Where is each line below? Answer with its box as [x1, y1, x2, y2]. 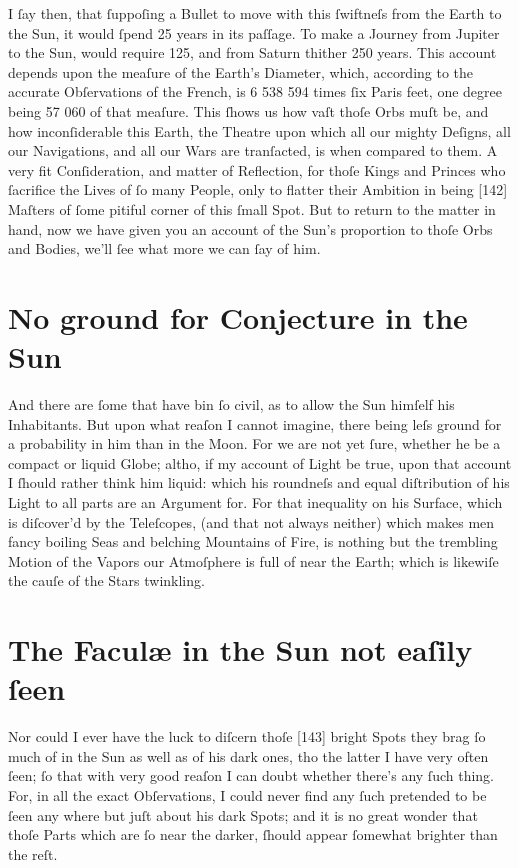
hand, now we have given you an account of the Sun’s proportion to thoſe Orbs [8, 218, 493, 239]
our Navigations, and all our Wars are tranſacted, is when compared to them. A [8, 140, 498, 161]
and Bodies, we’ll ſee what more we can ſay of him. [8, 238, 321, 259]
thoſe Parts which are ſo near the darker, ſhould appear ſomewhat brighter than [8, 824, 498, 845]
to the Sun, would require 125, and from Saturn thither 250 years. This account [8, 42, 497, 63]
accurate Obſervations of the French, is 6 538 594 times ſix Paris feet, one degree [8, 81, 502, 102]
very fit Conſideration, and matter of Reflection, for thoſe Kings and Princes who [8, 159, 506, 180]
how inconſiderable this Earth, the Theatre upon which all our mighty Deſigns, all [8, 120, 511, 141]
